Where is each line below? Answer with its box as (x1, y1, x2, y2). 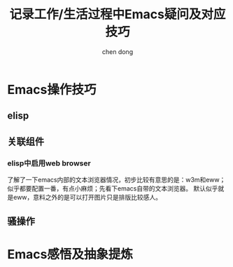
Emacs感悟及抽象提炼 (7, 246, 133, 262)
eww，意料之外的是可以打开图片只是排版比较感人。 (13, 193, 162, 202)
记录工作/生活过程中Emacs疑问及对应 (9, 6, 226, 22)
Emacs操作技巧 (7, 81, 97, 97)
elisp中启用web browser (7, 158, 91, 168)
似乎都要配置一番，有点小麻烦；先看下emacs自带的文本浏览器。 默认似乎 (7, 184, 218, 193)
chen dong (101, 47, 134, 56)
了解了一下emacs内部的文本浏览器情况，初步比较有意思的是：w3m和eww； (7, 176, 226, 184)
